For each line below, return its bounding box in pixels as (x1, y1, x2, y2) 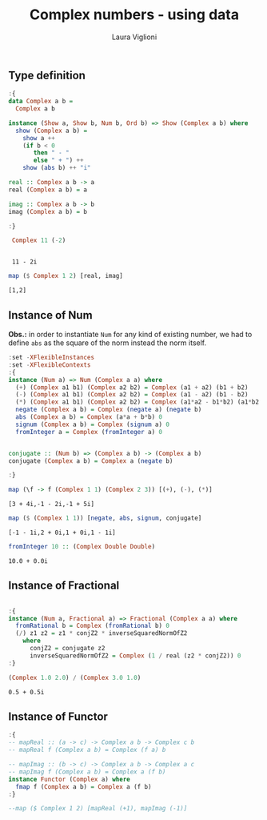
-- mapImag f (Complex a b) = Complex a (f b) (8, 767, 166, 776)
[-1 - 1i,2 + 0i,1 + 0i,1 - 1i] (8, 529, 116, 537)
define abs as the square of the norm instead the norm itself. (8, 338, 207, 348)
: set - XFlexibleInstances (8, 354, 94, 362)
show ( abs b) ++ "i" (22, 164, 91, 172)
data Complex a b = (8, 98, 74, 106)
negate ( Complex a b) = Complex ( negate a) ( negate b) (15, 406, 202, 414)
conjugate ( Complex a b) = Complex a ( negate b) (8, 456, 173, 465)
